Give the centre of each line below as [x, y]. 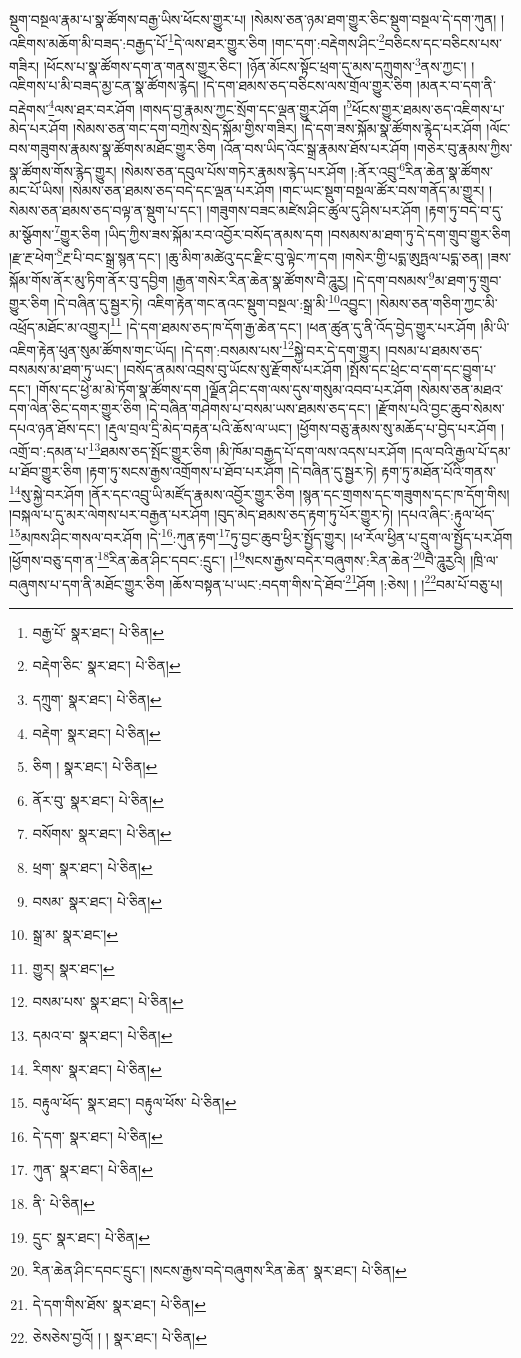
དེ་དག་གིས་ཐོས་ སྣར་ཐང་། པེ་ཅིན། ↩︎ [119, 1303]
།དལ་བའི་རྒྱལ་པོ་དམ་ [461, 451]
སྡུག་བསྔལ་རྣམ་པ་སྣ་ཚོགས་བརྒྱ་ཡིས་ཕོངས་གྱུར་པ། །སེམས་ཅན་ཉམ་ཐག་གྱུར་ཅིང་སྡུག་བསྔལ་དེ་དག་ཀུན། [253, 19]
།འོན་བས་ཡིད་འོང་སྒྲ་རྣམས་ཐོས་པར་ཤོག [315, 147]
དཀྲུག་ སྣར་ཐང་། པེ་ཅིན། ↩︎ [97, 699]
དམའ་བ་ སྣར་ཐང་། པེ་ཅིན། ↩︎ [102, 1035]
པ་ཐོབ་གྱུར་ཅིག [45, 470]
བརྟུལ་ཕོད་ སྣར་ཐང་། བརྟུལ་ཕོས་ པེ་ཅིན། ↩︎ [134, 1102]
